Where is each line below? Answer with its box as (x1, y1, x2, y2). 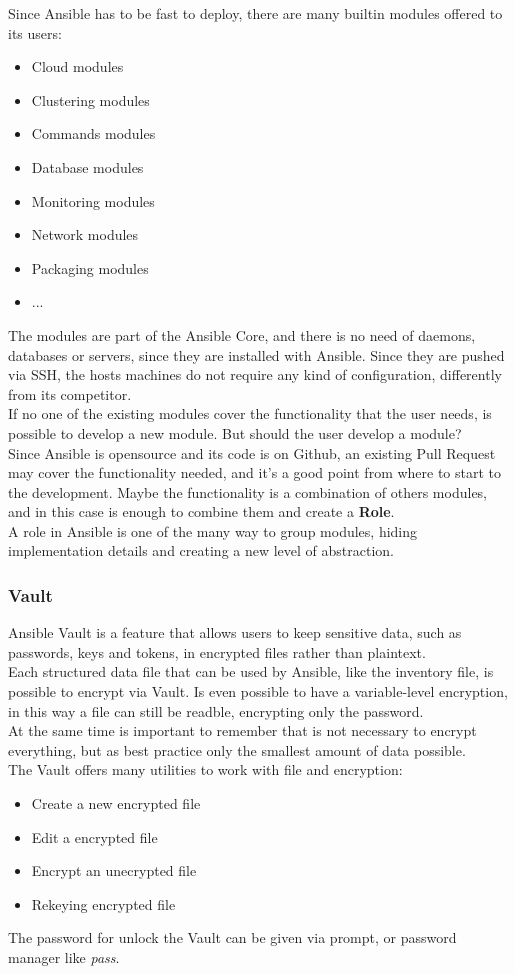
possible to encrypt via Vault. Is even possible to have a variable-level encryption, (8, 681, 508, 702)
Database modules (31, 156, 144, 177)
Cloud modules (31, 56, 124, 77)
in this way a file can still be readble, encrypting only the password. (8, 700, 424, 721)
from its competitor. (8, 383, 132, 404)
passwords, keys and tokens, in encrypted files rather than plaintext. (8, 641, 426, 662)
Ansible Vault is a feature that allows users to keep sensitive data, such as (8, 622, 462, 643)
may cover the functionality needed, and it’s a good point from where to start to (8, 462, 502, 483)
